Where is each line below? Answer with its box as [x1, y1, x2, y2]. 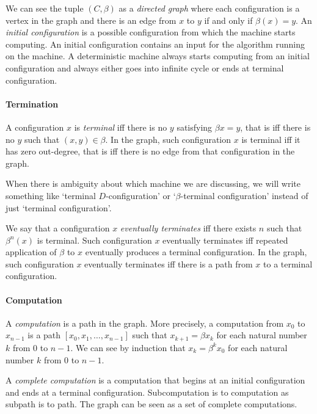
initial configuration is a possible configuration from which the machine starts [5, 26, 296, 38]
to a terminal [263, 257, 313, 270]
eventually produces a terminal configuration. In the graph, [85, 245, 307, 258]
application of [5, 245, 57, 258]
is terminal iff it [241, 133, 301, 145]
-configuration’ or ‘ [106, 189, 176, 202]
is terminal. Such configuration [37, 233, 152, 246]
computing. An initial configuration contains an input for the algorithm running [5, 37, 305, 50]
